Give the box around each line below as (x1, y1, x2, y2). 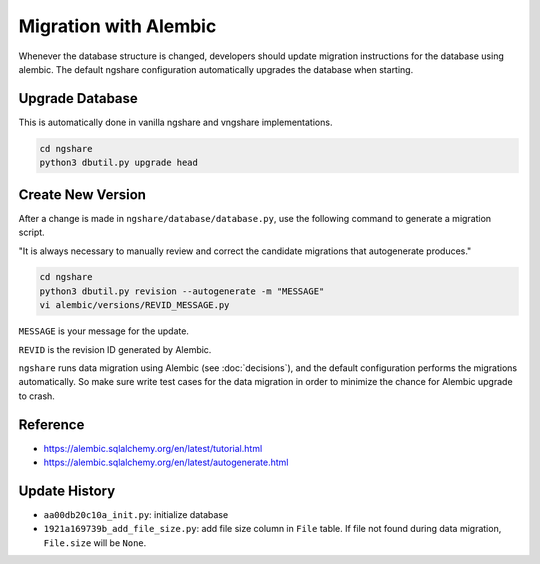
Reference (18, 416, 85, 433)
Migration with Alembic (18, 15, 217, 37)
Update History (18, 482, 116, 499)
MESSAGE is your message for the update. (18, 325, 190, 337)
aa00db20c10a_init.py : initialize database (43, 509, 229, 521)
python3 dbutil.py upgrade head (39, 157, 199, 169)
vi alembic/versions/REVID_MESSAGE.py (39, 300, 230, 311)
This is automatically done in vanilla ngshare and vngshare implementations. (18, 116, 333, 128)
